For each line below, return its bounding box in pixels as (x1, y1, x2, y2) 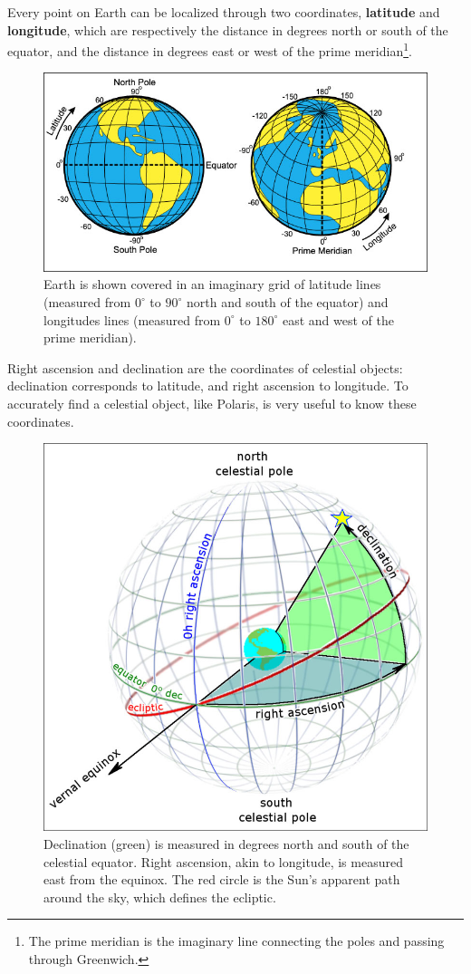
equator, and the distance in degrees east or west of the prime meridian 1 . (7, 39, 412, 60)
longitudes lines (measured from (43, 310, 221, 329)
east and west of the (282, 310, 394, 329)
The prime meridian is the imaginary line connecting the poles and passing (28, 931, 445, 950)
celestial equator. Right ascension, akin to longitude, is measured (43, 852, 403, 871)
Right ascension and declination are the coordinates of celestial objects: (7, 358, 403, 377)
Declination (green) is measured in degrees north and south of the (43, 834, 409, 853)
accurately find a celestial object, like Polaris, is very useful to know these (7, 393, 417, 412)
